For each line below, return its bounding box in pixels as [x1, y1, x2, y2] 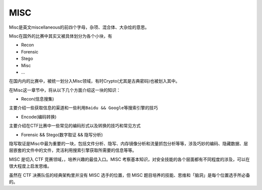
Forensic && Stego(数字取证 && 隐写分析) [21, 132, 103, 138]
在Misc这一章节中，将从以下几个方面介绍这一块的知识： [9, 87, 121, 93]
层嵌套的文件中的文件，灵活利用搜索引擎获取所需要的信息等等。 [9, 147, 137, 153]
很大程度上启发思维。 [9, 163, 52, 169]
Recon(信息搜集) [21, 96, 54, 102]
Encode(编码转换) [21, 114, 57, 120]
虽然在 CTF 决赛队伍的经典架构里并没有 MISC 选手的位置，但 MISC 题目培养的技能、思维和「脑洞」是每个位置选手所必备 [9, 172, 250, 178]
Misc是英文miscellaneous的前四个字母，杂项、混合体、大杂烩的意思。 [9, 24, 149, 30]
